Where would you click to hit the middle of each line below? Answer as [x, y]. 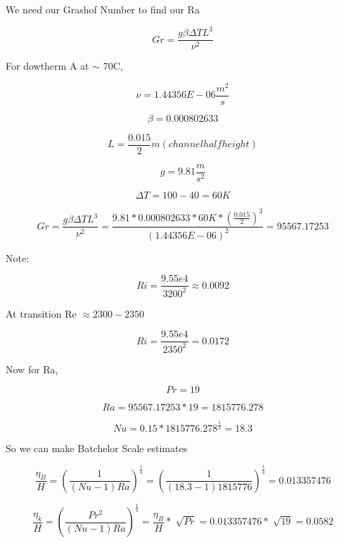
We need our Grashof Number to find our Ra [103, 9]
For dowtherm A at [47, 66]
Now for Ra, [32, 369]
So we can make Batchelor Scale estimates [97, 448]
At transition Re [41, 313]
